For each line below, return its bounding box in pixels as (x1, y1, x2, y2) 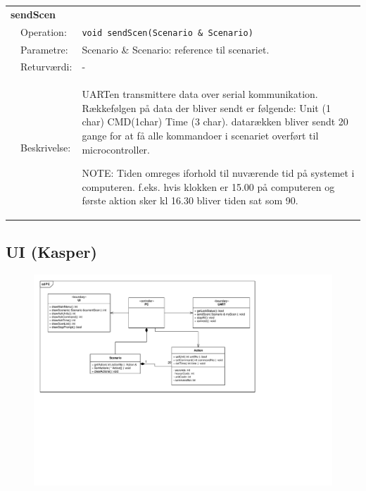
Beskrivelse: (20, 139, 71, 154)
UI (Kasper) (6, 240, 97, 262)
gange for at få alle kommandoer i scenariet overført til (82, 128, 319, 142)
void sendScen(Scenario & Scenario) (82, 27, 253, 38)
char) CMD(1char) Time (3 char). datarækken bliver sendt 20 (82, 114, 348, 129)
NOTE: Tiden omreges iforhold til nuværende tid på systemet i (82, 166, 355, 180)
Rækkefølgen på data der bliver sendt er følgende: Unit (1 (82, 100, 331, 115)
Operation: (20, 24, 67, 39)
